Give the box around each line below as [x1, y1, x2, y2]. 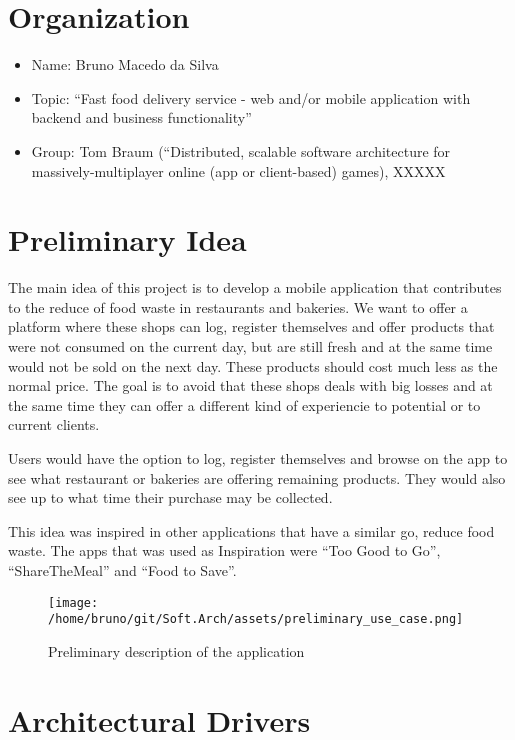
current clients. [8, 414, 100, 435]
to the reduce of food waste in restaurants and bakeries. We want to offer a [8, 296, 468, 317]
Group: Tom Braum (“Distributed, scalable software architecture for [31, 140, 451, 161]
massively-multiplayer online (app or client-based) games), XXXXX [31, 160, 446, 181]
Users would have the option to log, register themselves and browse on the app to [8, 447, 508, 468]
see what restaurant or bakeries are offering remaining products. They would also [8, 467, 506, 488]
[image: [48, 595, 99, 610]
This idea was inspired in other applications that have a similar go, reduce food [8, 520, 495, 541]
